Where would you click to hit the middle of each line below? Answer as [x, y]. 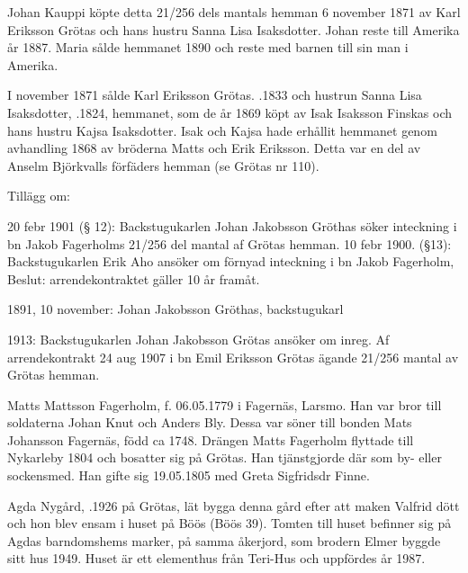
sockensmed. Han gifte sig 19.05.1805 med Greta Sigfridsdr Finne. [189, 475]
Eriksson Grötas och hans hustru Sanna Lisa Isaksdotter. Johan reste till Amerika [234, 29]
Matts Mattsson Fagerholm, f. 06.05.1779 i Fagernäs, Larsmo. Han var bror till [225, 404]
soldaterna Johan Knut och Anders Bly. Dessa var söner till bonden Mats [210, 422]
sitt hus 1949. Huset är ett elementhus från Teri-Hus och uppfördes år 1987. [216, 558]
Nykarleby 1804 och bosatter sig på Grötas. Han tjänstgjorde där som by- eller [225, 457]
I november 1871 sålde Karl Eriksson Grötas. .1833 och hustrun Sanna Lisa [215, 95]
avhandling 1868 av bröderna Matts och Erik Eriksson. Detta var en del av [214, 148]
